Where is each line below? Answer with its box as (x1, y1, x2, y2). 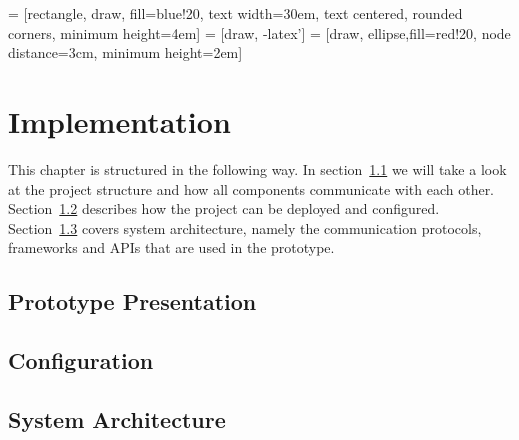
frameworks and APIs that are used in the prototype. (8, 237, 335, 258)
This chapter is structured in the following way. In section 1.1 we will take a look (8, 158, 507, 179)
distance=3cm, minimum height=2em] (8, 42, 243, 63)
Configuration (8, 345, 154, 376)
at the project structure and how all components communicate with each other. (8, 178, 495, 199)
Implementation (8, 100, 231, 141)
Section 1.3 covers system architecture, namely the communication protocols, (8, 217, 482, 238)
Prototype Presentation (8, 286, 257, 317)
